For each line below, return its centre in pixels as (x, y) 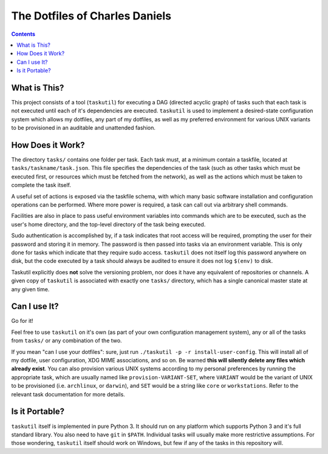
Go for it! (22, 321)
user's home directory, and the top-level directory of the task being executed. (108, 224)
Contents (23, 34)
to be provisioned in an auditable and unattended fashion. (84, 128)
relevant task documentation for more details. (68, 394)
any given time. (30, 289)
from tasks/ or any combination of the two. (67, 340)
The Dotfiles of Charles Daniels (91, 16)
